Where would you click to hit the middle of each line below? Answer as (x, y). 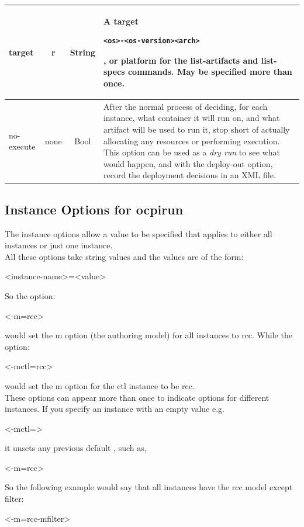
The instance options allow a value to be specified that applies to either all (139, 233)
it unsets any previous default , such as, (76, 448)
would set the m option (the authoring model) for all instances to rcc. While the (148, 335)
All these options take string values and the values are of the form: (124, 256)
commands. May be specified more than (210, 72)
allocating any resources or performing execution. (191, 141)
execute (22, 146)
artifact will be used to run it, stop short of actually (196, 129)
